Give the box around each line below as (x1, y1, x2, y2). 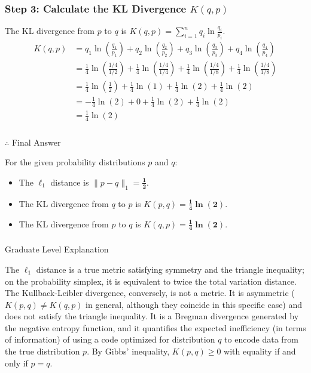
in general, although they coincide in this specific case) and (86, 298, 303, 310)
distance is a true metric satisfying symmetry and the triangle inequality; (36, 263, 304, 275)
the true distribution (5, 345, 80, 357)
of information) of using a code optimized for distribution (5, 333, 215, 346)
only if (5, 356, 28, 369)
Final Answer (11, 135, 61, 148)
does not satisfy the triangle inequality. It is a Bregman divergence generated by (5, 310, 299, 322)
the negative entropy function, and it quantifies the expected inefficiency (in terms (5, 321, 306, 334)
